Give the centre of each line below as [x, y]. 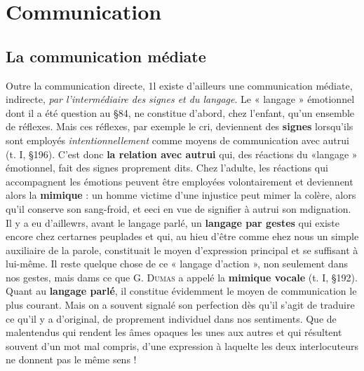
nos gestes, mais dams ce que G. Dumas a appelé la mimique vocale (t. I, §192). [182, 277]
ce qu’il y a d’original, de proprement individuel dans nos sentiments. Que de [171, 318]
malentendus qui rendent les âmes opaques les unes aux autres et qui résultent [174, 332]
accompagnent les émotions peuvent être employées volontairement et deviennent [180, 181]
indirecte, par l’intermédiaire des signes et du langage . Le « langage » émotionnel [180, 99]
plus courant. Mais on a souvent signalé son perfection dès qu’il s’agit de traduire [180, 305]
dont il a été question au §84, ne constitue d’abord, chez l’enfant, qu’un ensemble [180, 112]
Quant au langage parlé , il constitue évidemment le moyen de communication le [181, 291]
